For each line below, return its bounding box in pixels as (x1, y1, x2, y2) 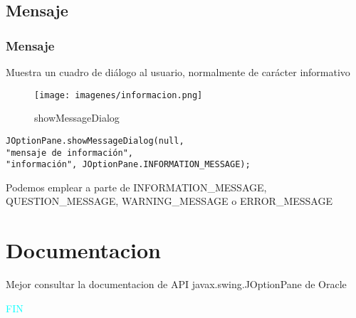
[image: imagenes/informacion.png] (34, 90, 203, 100)
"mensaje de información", (6, 147, 133, 158)
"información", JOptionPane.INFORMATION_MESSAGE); (6, 159, 251, 170)
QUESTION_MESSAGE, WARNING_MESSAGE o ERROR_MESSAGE (6, 194, 333, 208)
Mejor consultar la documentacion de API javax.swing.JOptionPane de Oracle (6, 277, 347, 292)
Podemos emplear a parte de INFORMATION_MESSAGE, (6, 179, 267, 194)
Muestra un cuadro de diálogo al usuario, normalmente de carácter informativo (6, 65, 350, 79)
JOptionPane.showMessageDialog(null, (6, 135, 184, 146)
